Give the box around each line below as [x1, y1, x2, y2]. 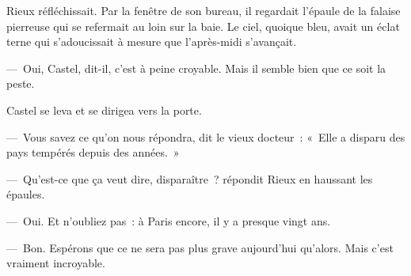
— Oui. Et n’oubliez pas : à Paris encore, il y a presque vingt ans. [6, 212, 331, 229]
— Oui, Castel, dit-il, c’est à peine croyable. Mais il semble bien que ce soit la [6, 59, 386, 76]
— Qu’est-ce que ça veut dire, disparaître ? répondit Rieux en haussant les [6, 170, 373, 187]
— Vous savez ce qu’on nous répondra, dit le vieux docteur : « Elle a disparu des [6, 128, 405, 145]
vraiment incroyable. [6, 255, 105, 271]
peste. [6, 75, 35, 92]
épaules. [6, 186, 45, 202]
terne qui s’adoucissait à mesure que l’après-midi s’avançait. [6, 33, 297, 50]
